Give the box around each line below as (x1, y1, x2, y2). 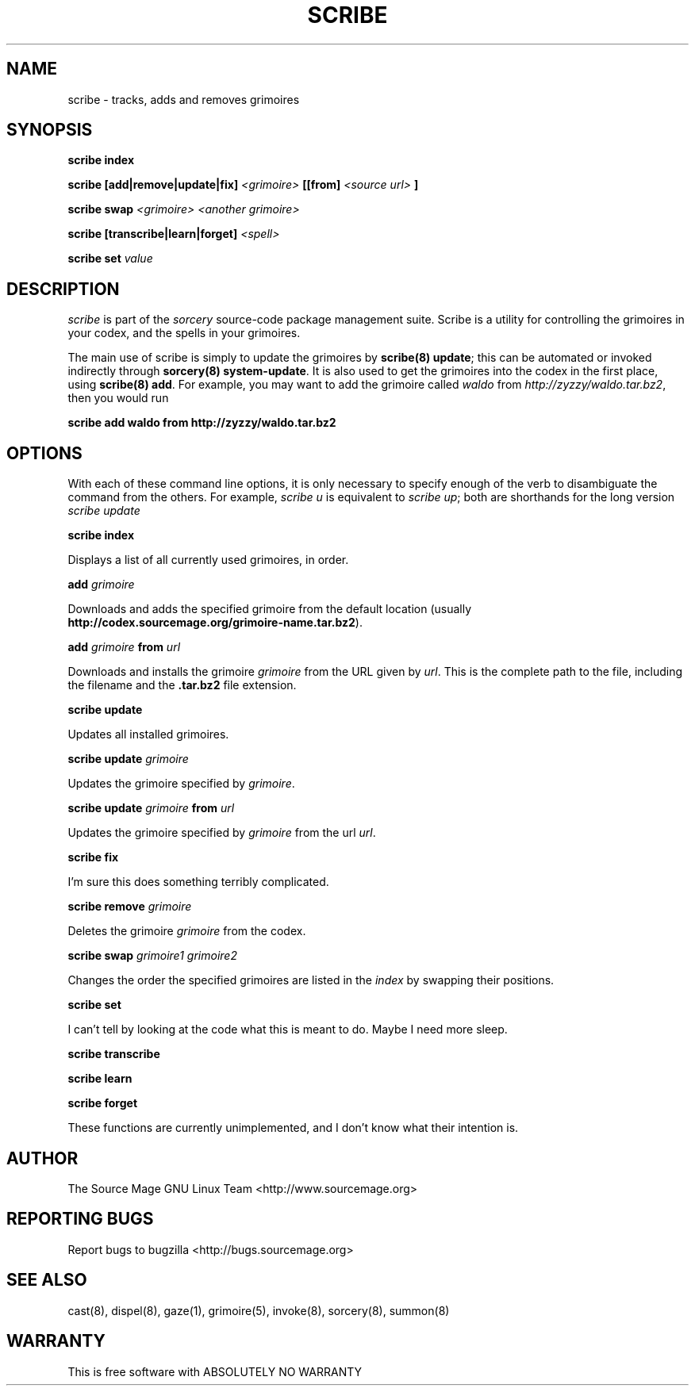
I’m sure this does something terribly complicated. (67, 875, 329, 889)
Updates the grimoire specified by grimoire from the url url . (67, 826, 376, 840)
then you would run (67, 391, 169, 405)
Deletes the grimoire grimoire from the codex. (67, 924, 306, 938)
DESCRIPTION (6, 278, 120, 299)
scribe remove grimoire (67, 899, 192, 914)
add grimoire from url (67, 640, 181, 654)
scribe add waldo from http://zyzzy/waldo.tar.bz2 (67, 416, 336, 430)
